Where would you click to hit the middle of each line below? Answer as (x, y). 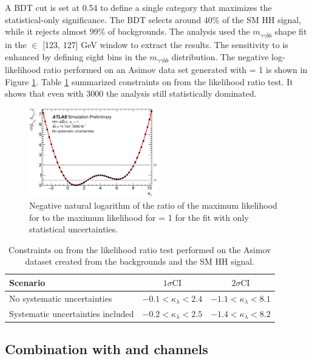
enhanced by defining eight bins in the (76, 56)
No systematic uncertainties (61, 298)
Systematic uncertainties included (72, 313)
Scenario (27, 282)
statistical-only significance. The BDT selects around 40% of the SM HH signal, (153, 19)
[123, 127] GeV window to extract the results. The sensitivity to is (165, 44)
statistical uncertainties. (74, 229)
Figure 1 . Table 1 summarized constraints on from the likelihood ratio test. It (149, 81)
